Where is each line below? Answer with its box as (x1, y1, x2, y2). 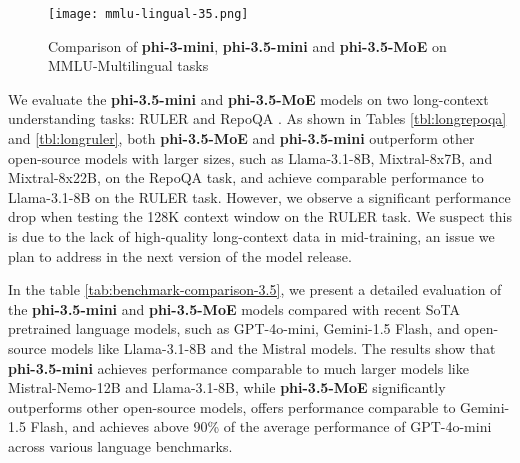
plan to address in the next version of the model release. (8, 245, 352, 266)
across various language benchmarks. (8, 435, 233, 456)
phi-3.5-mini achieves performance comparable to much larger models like (8, 357, 469, 378)
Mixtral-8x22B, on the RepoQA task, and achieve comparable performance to (8, 167, 484, 188)
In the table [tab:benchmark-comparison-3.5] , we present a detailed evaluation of (8, 279, 502, 300)
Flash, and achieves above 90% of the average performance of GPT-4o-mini (30, 416, 492, 437)
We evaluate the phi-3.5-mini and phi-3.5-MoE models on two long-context (8, 88, 489, 109)
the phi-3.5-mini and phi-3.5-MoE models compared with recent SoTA (8, 298, 460, 319)
